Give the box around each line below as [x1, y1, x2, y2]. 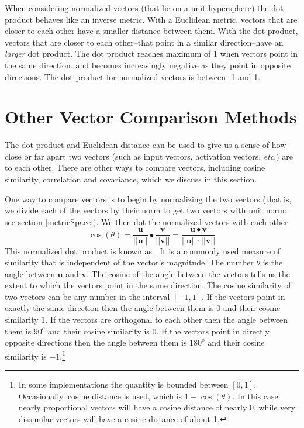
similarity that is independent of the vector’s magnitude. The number [5, 256, 254, 268]
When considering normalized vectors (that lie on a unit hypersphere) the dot [5, 2, 284, 13]
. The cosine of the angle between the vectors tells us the [86, 267, 290, 279]
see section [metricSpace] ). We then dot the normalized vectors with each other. [5, 215, 291, 227]
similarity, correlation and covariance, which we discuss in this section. [5, 173, 257, 185]
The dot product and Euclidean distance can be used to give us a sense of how [5, 139, 286, 151]
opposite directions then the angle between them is [5, 336, 187, 348]
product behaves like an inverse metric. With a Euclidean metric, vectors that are [5, 13, 298, 25]
